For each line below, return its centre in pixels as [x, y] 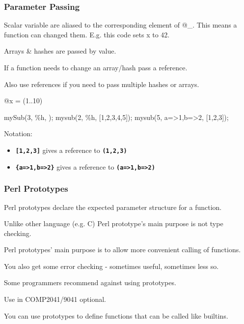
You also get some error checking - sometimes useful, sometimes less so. [111, 266]
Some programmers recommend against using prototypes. [90, 282]
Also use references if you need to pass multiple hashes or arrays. [102, 84]
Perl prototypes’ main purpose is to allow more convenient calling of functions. [122, 250]
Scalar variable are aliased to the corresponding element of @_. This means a [121, 25]
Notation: [18, 133]
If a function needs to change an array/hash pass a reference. [96, 67]
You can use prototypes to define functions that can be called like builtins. [116, 315]
